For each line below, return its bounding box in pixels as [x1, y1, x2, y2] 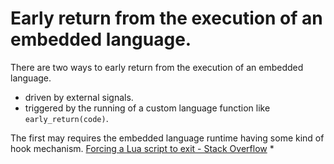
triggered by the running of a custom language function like [24, 102, 271, 114]
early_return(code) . [24, 112, 109, 124]
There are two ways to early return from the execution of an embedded [10, 61, 304, 73]
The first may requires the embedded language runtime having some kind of [10, 132, 325, 144]
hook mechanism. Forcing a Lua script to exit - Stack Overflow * [10, 142, 275, 154]
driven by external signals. [24, 91, 134, 103]
